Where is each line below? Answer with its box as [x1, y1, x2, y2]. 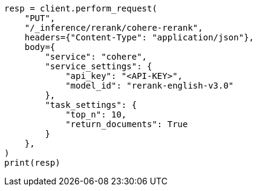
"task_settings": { [45, 100, 137, 110]
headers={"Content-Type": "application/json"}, [24, 33, 255, 42]
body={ [24, 42, 56, 52]
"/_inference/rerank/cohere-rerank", [24, 23, 203, 33]
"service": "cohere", [45, 52, 148, 61]
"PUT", [24, 13, 56, 23]
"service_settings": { [45, 61, 152, 71]
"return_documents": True [65, 119, 188, 129]
